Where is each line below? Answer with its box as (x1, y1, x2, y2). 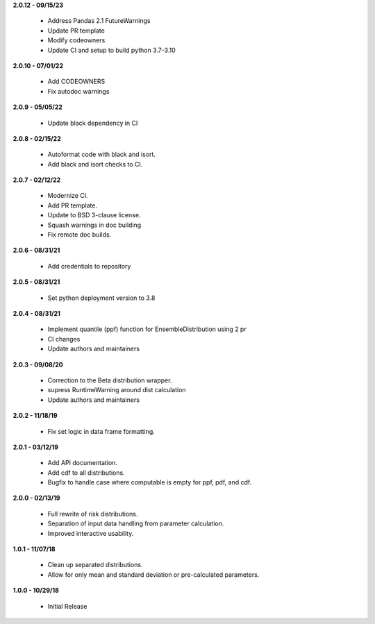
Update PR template (47, 26, 106, 35)
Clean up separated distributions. (47, 561, 143, 569)
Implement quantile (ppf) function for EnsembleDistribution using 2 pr (47, 325, 247, 333)
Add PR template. (47, 201, 97, 210)
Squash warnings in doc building (47, 221, 142, 229)
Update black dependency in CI (47, 119, 138, 127)
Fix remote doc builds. (47, 230, 112, 239)
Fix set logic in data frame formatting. (47, 427, 156, 435)
